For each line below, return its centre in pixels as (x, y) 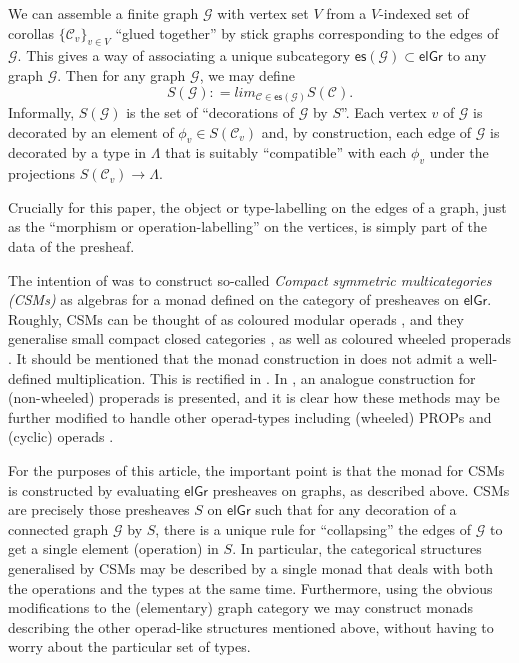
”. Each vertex (383, 112)
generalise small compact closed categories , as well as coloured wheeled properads (260, 338)
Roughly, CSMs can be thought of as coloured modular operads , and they (236, 318)
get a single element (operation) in (113, 548)
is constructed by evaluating (94, 489)
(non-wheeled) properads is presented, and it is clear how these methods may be (254, 397)
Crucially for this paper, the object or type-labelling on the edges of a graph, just (257, 206)
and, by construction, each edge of (366, 131)
